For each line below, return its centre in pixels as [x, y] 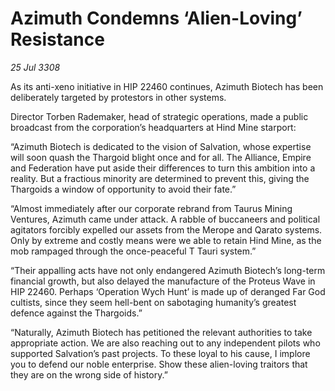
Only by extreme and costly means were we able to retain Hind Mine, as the [166, 240]
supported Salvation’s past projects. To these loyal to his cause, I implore [160, 353]
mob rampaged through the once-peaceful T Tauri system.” [133, 251]
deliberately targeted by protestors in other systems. [118, 97]
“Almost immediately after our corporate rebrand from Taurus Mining [151, 208]
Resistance [57, 39]
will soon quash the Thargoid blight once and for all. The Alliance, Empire [161, 157]
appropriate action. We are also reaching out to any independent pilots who [165, 343]
